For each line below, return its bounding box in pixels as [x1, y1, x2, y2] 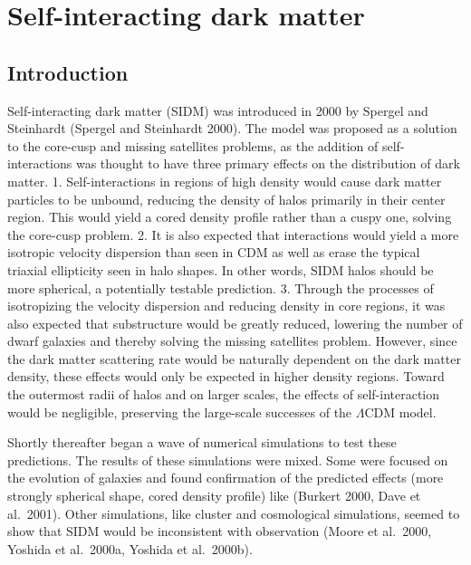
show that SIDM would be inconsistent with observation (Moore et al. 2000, [7, 522, 432, 541]
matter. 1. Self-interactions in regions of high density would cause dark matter [7, 171, 442, 190]
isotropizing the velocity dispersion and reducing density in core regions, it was [7, 296, 446, 315]
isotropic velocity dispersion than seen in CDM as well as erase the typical [7, 243, 420, 262]
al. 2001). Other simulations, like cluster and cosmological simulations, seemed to [7, 503, 460, 522]
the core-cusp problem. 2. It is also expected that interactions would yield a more [7, 225, 459, 244]
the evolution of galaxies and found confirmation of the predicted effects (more [7, 468, 444, 487]
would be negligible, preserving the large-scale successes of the [7, 402, 352, 421]
